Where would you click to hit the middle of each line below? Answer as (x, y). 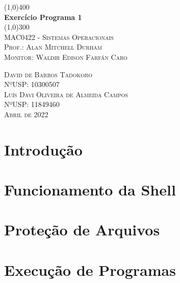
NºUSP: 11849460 (32, 104)
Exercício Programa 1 (43, 17)
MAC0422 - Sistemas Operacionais (59, 37)
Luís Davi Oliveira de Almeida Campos (66, 94)
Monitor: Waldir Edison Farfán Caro (66, 57)
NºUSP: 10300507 (32, 84)
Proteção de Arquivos (82, 230)
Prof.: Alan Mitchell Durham (53, 47)
